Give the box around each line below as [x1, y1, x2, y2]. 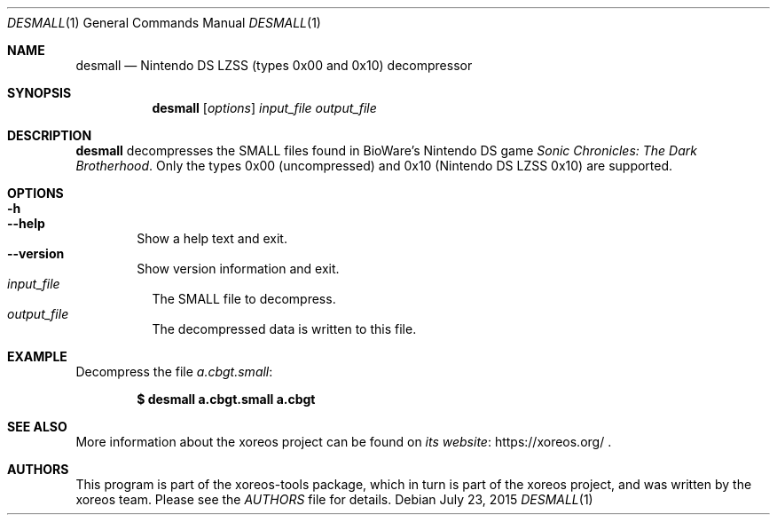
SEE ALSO [7, 419, 67, 434]
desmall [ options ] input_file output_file [152, 100, 377, 115]
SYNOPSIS [7, 85, 72, 100]
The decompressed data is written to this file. [152, 321, 417, 336]
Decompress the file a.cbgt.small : [75, 364, 273, 379]
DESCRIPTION [7, 128, 92, 143]
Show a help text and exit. [137, 231, 287, 246]
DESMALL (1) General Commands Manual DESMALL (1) [7, 15, 321, 30]
